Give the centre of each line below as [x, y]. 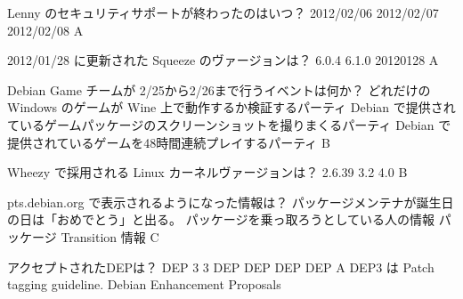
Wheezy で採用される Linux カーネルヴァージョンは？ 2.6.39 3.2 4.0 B [207, 172]
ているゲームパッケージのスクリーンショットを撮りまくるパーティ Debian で [229, 124]
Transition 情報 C [110, 236]
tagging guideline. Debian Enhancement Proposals [144, 284]
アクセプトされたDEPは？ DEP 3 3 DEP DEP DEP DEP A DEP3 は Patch [221, 267]
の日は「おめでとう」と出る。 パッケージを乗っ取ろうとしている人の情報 [221, 219]
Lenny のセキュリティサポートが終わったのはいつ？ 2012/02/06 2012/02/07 [223, 12]
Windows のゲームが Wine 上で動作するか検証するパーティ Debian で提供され [231, 107]
